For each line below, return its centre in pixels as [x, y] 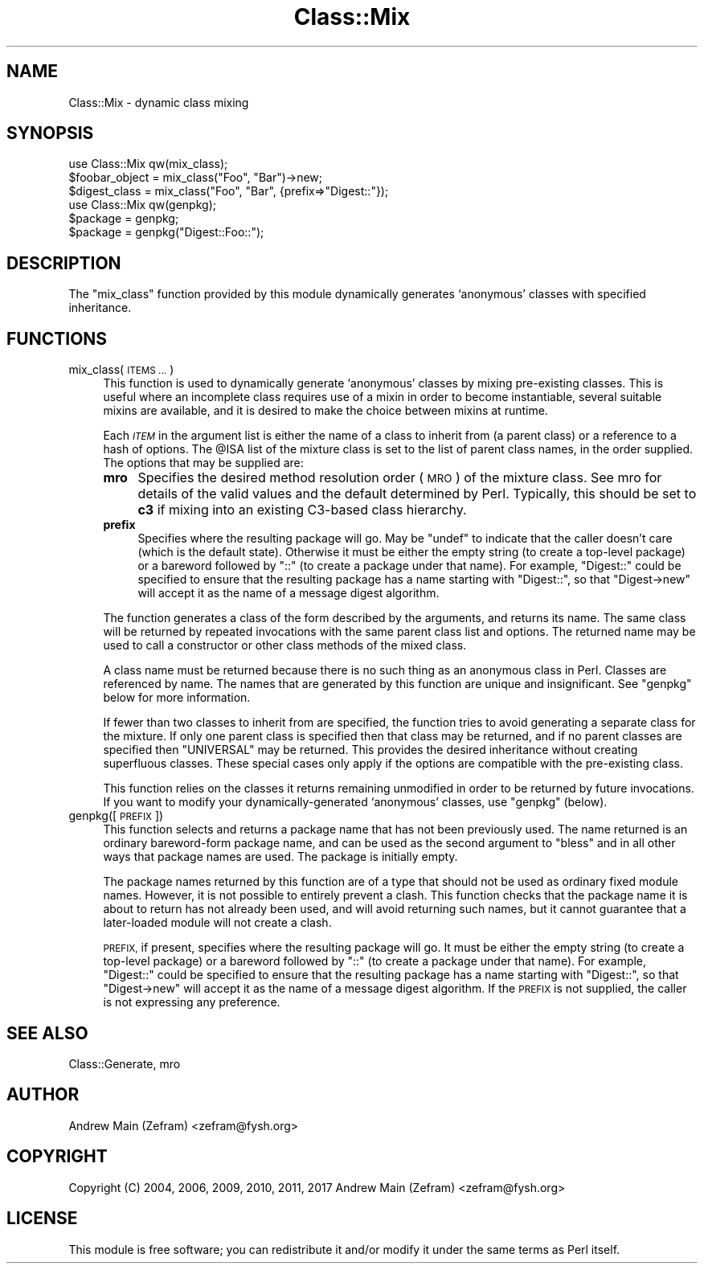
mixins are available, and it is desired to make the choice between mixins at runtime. [325, 411]
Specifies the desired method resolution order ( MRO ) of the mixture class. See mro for [400, 478]
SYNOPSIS [50, 133]
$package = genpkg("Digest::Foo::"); [166, 232]
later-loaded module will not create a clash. [217, 923]
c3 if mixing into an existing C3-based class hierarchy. [302, 510]
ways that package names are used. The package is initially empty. [280, 857]
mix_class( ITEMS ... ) [121, 370]
